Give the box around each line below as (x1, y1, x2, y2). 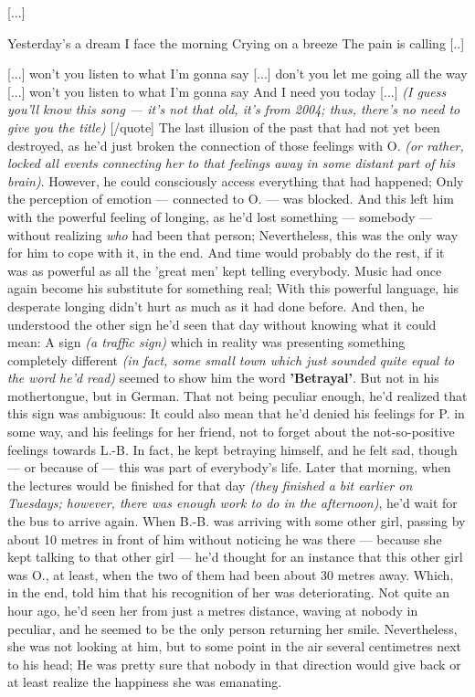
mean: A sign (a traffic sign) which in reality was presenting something (7, 333, 406, 352)
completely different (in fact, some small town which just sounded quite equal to (7, 350, 455, 369)
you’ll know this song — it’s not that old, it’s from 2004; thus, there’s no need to (7, 100, 460, 119)
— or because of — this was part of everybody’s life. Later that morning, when (7, 458, 451, 477)
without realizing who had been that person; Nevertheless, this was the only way (7, 225, 459, 244)
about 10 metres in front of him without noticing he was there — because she (7, 529, 442, 548)
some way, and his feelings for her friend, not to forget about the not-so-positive (7, 422, 455, 441)
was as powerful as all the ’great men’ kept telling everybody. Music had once (7, 260, 442, 280)
